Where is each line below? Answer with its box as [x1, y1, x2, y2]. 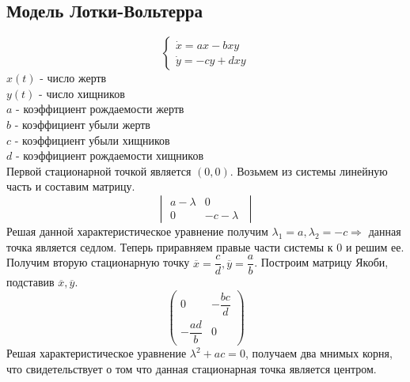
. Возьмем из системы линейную [230, 162, 388, 179]
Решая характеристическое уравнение [6, 345, 187, 361]
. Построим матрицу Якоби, [254, 254, 389, 270]
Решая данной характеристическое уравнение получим [6, 222, 268, 239]
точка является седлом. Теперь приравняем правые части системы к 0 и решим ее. [6, 238, 404, 255]
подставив [6, 274, 55, 290]
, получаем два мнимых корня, [245, 345, 393, 361]
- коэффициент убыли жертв [14, 115, 150, 132]
